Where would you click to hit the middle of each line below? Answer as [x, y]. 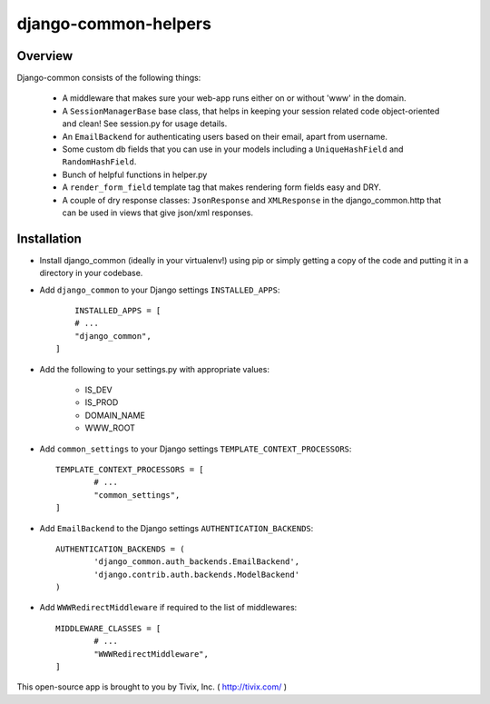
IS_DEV [98, 390]
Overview [45, 56]
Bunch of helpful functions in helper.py [135, 174]
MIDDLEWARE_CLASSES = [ [108, 628]
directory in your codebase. [91, 273]
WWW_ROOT [110, 428]
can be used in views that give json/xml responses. [158, 213]
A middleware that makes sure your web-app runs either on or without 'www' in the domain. [235, 98]
